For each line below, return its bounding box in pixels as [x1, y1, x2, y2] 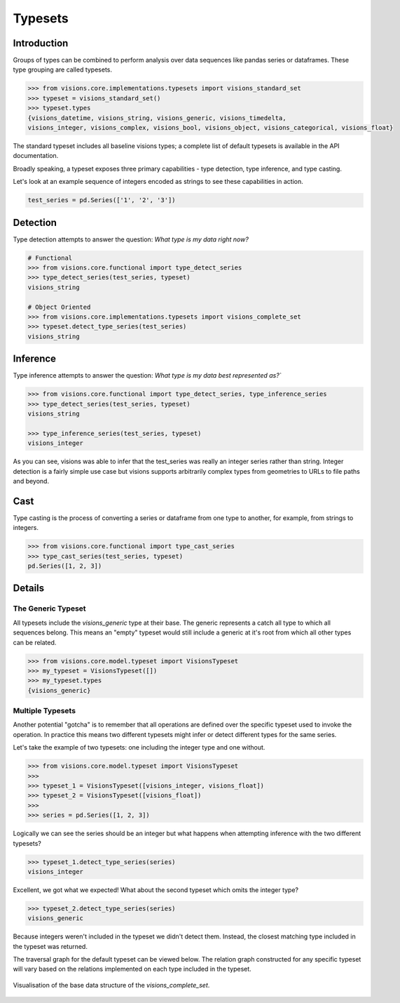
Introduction [13, 37, 69, 49]
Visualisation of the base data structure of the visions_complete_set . [13, 981, 210, 989]
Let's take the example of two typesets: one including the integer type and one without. [13, 743, 265, 752]
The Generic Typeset [13, 604, 87, 613]
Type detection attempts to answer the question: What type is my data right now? [13, 235, 249, 244]
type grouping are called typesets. [13, 65, 112, 74]
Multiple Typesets [13, 706, 76, 716]
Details [13, 583, 45, 595]
